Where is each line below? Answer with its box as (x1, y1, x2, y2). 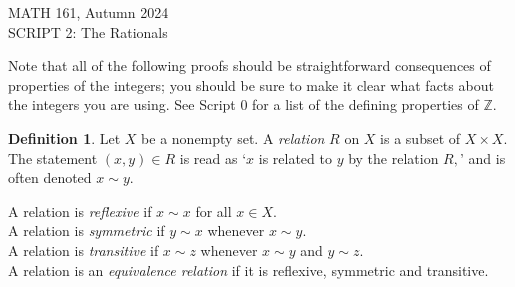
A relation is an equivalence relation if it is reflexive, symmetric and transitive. (8, 259, 489, 280)
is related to (258, 147, 332, 168)
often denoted (8, 167, 92, 188)
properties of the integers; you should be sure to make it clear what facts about (8, 74, 494, 95)
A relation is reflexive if (8, 200, 152, 221)
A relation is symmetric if (8, 220, 165, 241)
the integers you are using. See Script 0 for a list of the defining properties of (8, 94, 479, 115)
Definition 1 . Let (8, 127, 121, 148)
